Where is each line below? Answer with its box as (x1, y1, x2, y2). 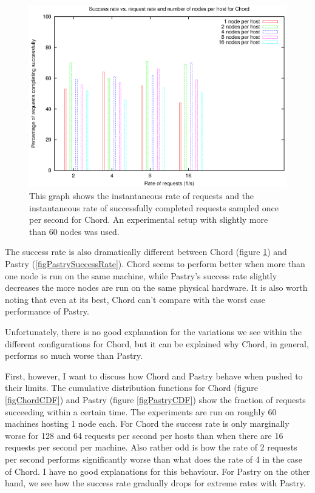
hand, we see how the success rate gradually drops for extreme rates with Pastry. (5, 477, 306, 489)
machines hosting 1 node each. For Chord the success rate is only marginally (5, 417, 290, 430)
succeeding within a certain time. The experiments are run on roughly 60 (5, 405, 277, 418)
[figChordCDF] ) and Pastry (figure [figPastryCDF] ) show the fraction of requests (5, 393, 306, 406)
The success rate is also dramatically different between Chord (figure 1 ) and (5, 245, 287, 258)
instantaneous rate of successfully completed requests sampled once (29, 201, 279, 214)
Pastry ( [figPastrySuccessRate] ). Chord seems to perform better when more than (5, 257, 305, 270)
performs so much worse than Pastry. (5, 349, 143, 362)
